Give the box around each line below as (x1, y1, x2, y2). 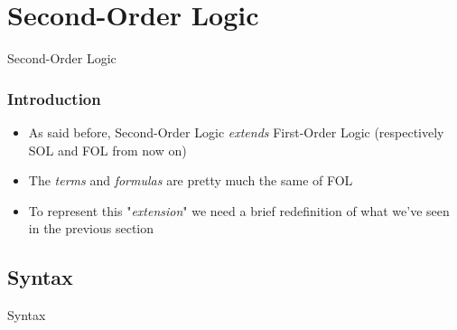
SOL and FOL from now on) (28, 140, 187, 159)
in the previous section (28, 219, 154, 238)
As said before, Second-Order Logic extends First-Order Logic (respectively (28, 122, 444, 141)
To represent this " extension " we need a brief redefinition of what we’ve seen (28, 201, 450, 220)
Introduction (7, 87, 101, 109)
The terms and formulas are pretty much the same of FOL (28, 171, 353, 190)
